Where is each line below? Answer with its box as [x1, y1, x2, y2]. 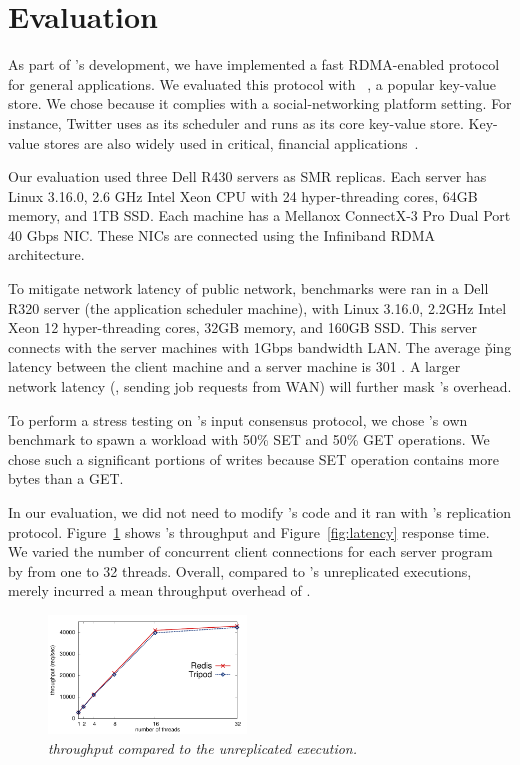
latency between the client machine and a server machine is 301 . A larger [8, 356, 461, 377]
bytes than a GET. [8, 468, 124, 489]
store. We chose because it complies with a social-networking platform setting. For [8, 93, 512, 114]
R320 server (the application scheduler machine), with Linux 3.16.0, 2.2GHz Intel [8, 297, 507, 318]
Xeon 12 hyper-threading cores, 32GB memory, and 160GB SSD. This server [8, 317, 478, 338]
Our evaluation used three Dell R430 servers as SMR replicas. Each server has [8, 166, 487, 187]
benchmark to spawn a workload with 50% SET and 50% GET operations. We [8, 429, 490, 450]
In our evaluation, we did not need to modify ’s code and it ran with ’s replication [8, 502, 512, 522]
